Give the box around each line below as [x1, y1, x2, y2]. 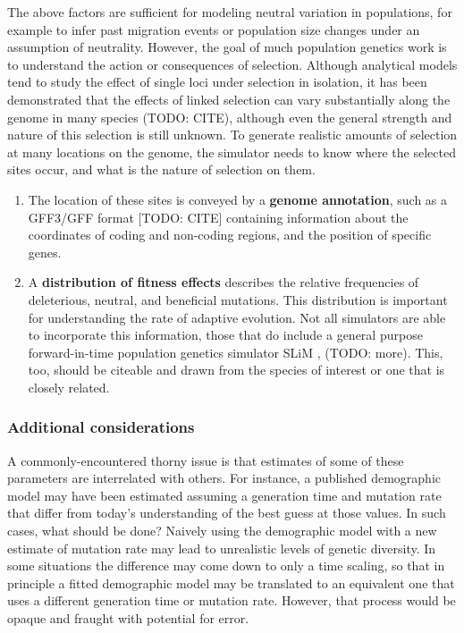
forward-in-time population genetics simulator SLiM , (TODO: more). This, [28, 342, 443, 361]
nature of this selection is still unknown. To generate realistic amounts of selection [7, 125, 458, 144]
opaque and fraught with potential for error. [7, 609, 249, 628]
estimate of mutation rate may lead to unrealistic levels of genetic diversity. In [7, 538, 436, 557]
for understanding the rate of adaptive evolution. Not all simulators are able [28, 308, 446, 326]
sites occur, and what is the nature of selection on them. [7, 160, 316, 179]
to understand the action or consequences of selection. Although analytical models [7, 55, 458, 73]
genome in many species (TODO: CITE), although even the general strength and [7, 107, 452, 126]
